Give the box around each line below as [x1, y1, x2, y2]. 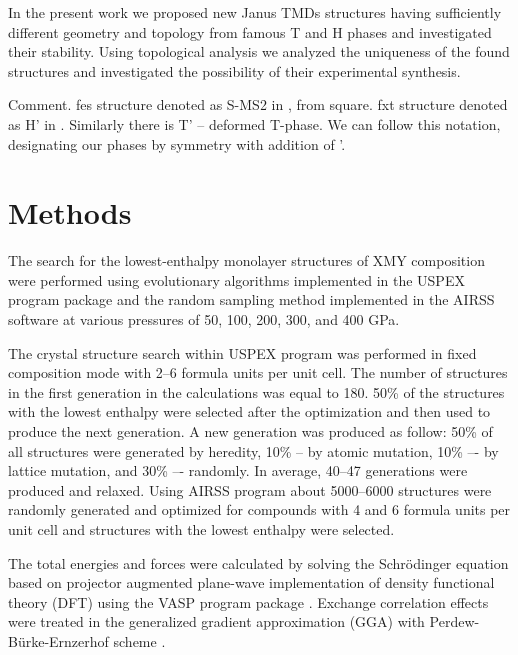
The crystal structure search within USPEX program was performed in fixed [8, 342, 477, 363]
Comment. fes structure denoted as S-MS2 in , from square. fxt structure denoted [8, 94, 508, 115]
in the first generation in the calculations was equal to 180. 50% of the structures [8, 381, 505, 402]
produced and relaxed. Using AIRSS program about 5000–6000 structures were [8, 479, 492, 500]
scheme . [113, 630, 166, 651]
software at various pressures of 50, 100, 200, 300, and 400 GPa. [8, 309, 400, 330]
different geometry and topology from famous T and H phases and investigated [8, 21, 492, 42]
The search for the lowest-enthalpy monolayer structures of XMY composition [8, 250, 485, 271]
